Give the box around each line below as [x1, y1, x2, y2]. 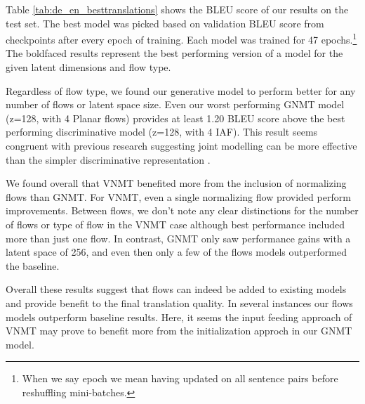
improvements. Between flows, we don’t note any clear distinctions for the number [6, 203, 359, 218]
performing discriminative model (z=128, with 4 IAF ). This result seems [6, 124, 318, 139]
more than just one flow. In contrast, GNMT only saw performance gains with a [6, 230, 351, 245]
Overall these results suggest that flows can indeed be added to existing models [6, 282, 347, 297]
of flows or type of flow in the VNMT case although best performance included [6, 216, 345, 231]
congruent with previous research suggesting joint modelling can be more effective [6, 138, 357, 152]
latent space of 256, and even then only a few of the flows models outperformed [6, 245, 347, 259]
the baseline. [6, 258, 60, 273]
